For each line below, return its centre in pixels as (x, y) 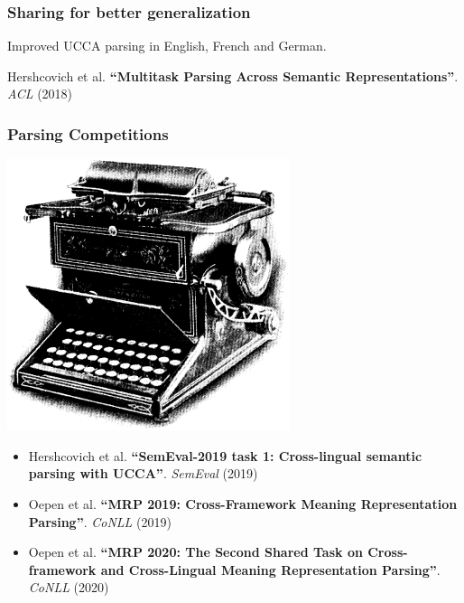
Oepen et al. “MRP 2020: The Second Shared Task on (195, 552)
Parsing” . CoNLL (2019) (100, 521)
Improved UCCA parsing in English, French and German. (167, 46)
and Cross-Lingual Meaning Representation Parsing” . (270, 569)
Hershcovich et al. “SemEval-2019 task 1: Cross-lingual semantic (225, 455)
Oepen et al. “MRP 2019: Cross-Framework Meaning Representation (243, 504)
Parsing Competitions (88, 133)
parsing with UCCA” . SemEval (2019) (143, 473)
